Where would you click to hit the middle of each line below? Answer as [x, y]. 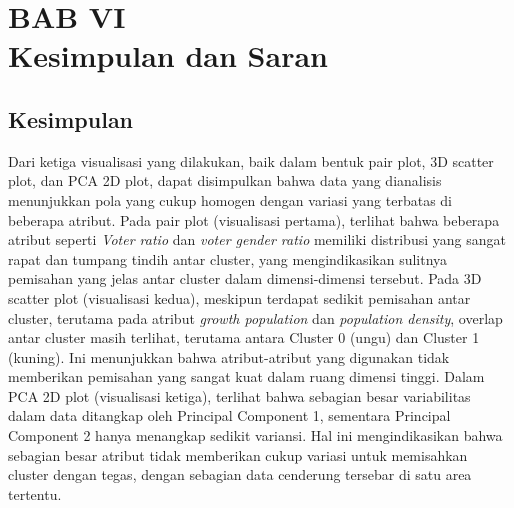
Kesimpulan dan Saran [168, 55]
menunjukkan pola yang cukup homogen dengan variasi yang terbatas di [230, 199]
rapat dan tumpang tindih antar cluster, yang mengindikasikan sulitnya [228, 258]
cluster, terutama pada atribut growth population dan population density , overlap [255, 317]
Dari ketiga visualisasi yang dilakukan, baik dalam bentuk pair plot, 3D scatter [251, 160]
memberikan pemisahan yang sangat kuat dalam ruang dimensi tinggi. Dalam [246, 376]
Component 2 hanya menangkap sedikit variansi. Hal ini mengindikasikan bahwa [255, 435]
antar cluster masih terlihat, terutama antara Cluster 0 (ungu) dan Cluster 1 [244, 337]
